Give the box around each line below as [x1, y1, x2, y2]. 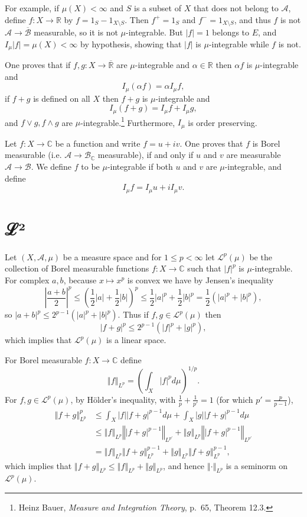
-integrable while [208, 37, 269, 50]
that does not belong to [193, 2, 279, 14]
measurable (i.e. [5, 148, 62, 161]
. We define [31, 160, 72, 173]
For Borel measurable [5, 353, 82, 366]
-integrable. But [126, 26, 183, 38]
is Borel [252, 137, 280, 149]
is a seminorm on [226, 459, 288, 471]
